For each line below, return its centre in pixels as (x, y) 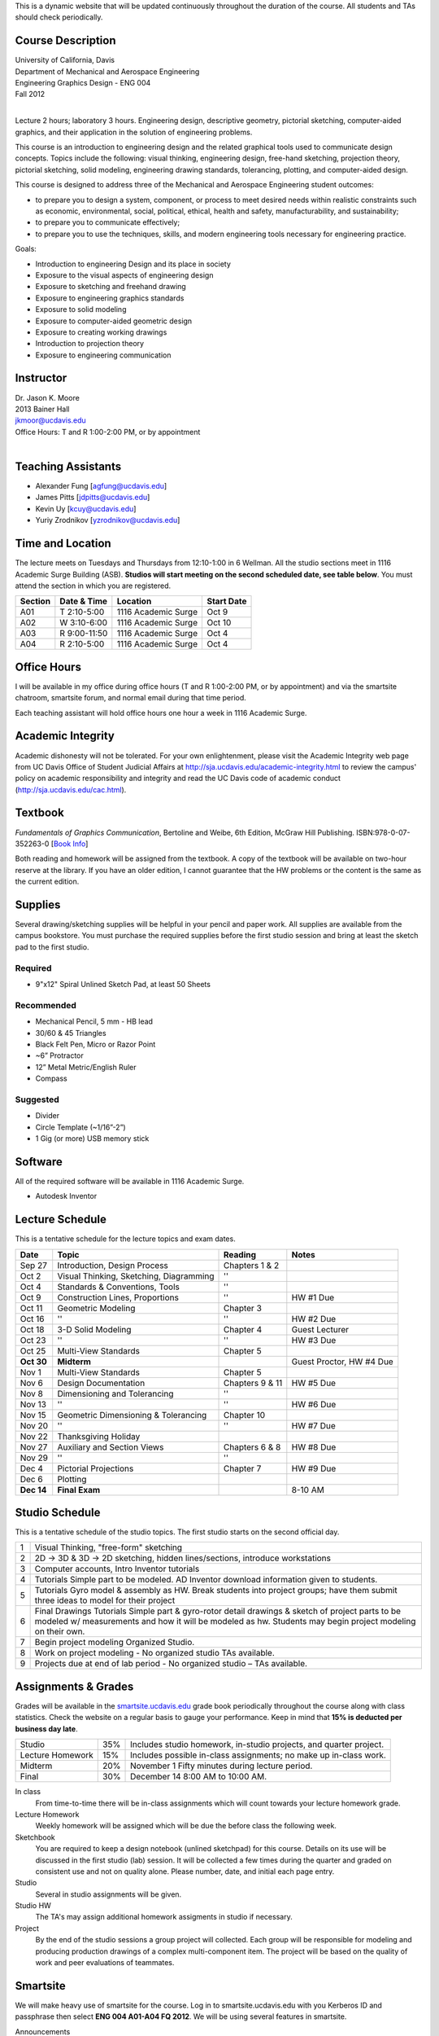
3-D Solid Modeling (94, 1329)
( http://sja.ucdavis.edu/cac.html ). (71, 789)
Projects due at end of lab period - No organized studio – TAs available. (171, 1664)
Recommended (46, 1005)
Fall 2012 (30, 94)
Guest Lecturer (320, 1329)
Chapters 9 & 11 (253, 1383)
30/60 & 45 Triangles (71, 1033)
